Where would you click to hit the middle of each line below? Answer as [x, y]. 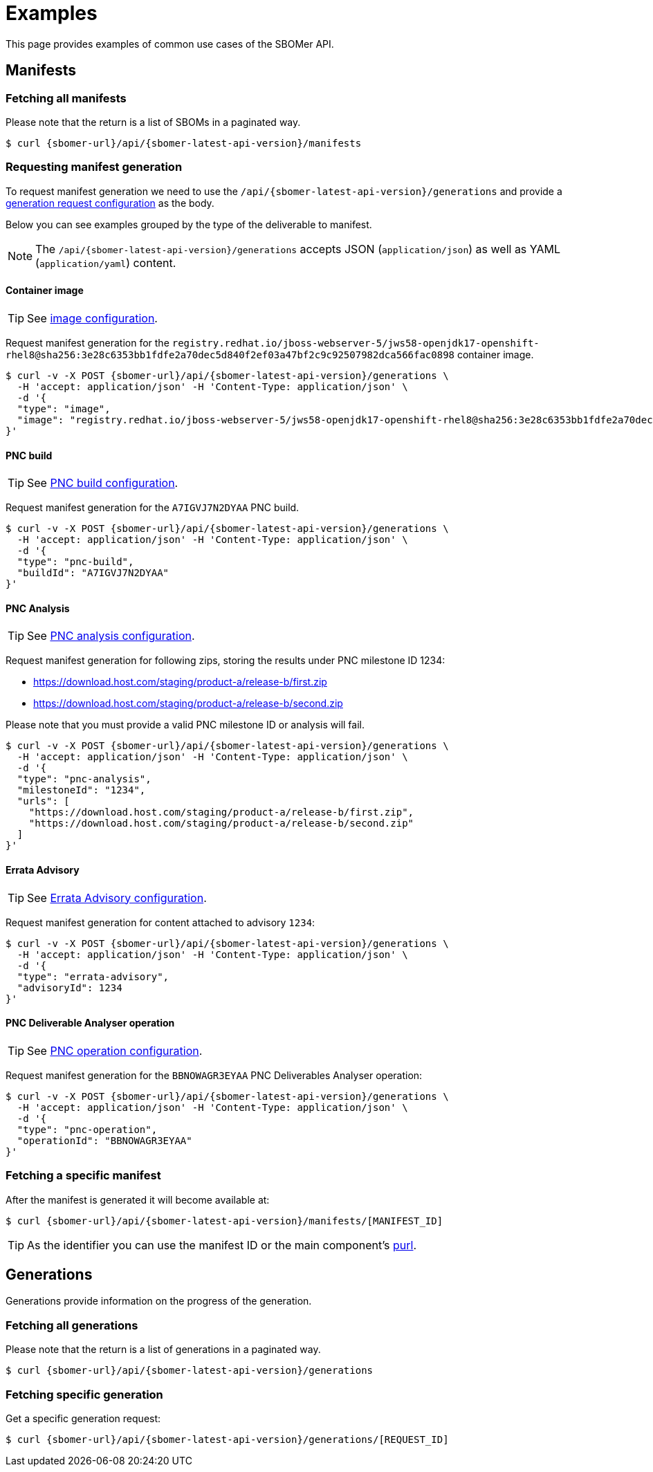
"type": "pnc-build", [75, 562]
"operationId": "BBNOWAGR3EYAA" [104, 1140]
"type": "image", [64, 408]
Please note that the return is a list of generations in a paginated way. [163, 1350]
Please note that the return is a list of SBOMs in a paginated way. [153, 122]
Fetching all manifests [66, 98]
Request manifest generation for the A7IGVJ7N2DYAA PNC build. [153, 508]
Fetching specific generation [84, 1394]
